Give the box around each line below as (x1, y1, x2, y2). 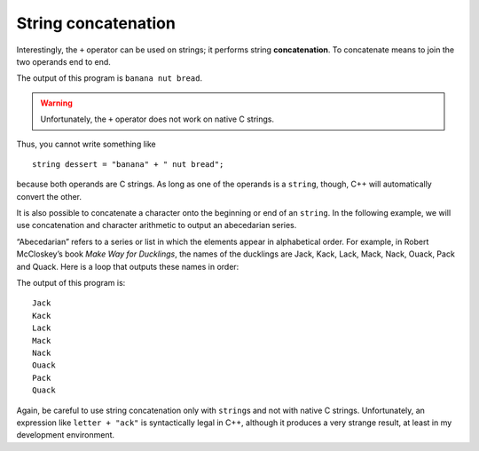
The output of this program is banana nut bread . (16, 73, 203, 83)
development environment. (16, 430, 115, 440)
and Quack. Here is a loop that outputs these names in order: (16, 261, 239, 272)
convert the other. (16, 191, 82, 202)
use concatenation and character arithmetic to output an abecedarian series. (16, 220, 297, 231)
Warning (40, 98, 73, 108)
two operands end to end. (16, 56, 111, 67)
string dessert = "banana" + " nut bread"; (32, 159, 224, 169)
